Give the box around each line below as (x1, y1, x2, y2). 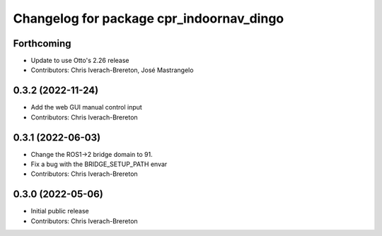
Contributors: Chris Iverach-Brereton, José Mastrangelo (30, 66, 194, 74)
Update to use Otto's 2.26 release (30, 57, 129, 65)
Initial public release (30, 207, 90, 216)
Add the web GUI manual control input (30, 103, 143, 112)
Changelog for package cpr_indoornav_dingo (13, 11, 284, 26)
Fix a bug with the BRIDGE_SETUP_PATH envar (30, 160, 168, 169)
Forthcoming (13, 37, 71, 49)
